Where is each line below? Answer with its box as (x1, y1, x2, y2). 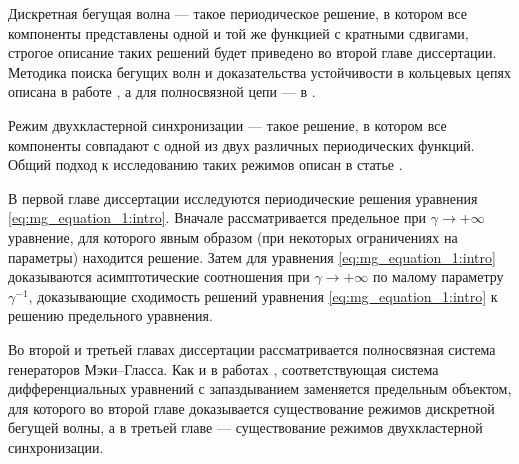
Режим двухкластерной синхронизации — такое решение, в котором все (8, 114, 447, 135)
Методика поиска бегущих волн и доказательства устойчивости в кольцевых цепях (8, 61, 511, 82)
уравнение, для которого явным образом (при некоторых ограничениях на (8, 226, 458, 247)
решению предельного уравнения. (8, 305, 213, 326)
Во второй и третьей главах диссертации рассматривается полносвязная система (8, 338, 496, 359)
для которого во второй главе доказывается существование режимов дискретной (8, 397, 495, 418)
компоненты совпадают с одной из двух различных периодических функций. (8, 134, 475, 155)
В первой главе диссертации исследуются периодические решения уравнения (8, 187, 478, 208)
